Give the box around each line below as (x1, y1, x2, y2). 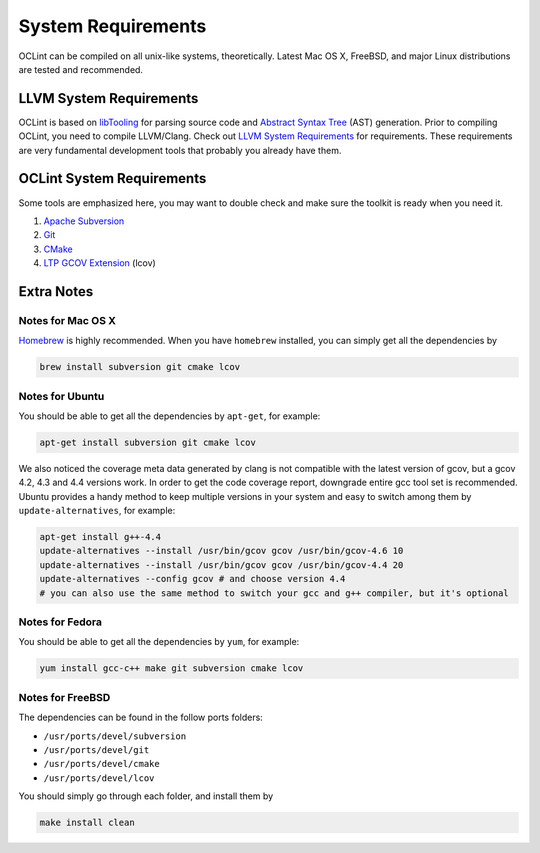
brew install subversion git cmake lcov (39, 361, 240, 373)
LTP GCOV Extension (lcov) (43, 257, 157, 269)
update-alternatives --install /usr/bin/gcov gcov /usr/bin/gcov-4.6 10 (39, 545, 404, 557)
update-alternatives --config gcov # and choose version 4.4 (39, 573, 346, 585)
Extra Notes (18, 283, 94, 300)
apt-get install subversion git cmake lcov (39, 436, 257, 448)
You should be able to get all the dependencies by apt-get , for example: (18, 410, 321, 422)
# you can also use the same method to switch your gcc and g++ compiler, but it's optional (39, 587, 509, 599)
